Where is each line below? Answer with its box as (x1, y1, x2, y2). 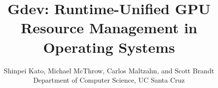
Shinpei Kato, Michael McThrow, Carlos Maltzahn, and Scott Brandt (3, 65, 215, 75)
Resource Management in (21, 18, 197, 38)
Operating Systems (43, 37, 175, 57)
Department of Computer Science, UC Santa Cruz (33, 75, 185, 85)
